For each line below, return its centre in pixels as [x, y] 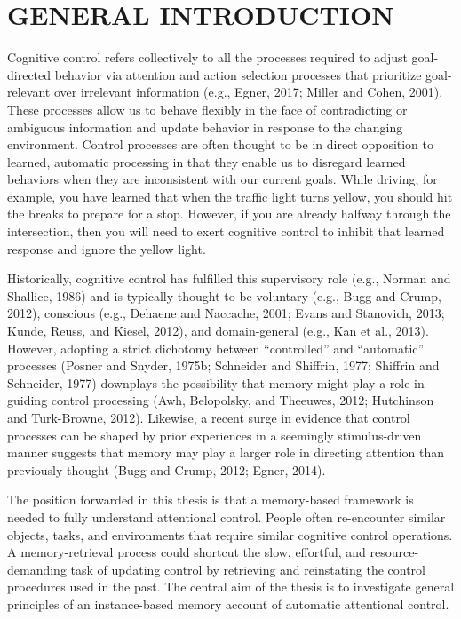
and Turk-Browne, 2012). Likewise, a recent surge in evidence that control [209, 417]
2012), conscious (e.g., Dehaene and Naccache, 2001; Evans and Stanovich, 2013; [226, 313]
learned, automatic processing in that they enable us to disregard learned [207, 161]
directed [29, 74]
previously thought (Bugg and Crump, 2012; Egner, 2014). [167, 469]
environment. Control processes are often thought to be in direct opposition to [221, 144]
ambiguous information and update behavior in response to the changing [205, 127]
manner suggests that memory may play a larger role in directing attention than [226, 452]
